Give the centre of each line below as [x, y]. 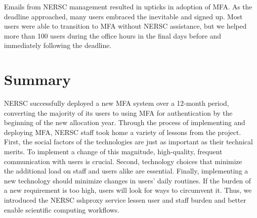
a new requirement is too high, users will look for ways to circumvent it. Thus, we [128, 190]
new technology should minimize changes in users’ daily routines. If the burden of [128, 180]
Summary [38, 79]
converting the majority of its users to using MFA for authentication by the [118, 112]
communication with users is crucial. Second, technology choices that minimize [123, 161]
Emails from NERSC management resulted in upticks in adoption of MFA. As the [128, 6]
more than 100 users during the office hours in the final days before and [113, 35]
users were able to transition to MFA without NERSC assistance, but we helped [125, 26]
